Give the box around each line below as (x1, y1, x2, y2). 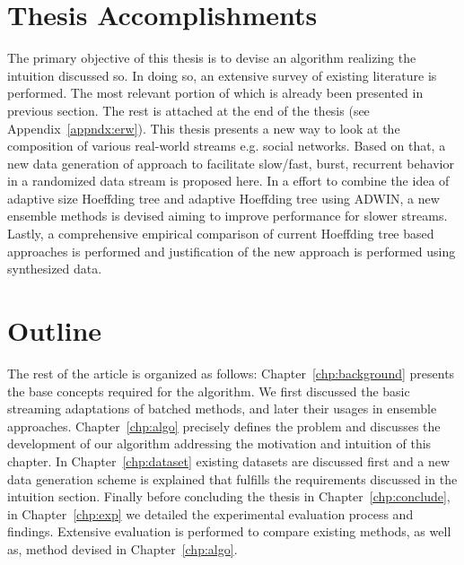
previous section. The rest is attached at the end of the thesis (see (7, 100, 370, 119)
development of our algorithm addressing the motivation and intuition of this (7, 434, 432, 453)
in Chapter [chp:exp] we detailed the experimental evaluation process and (7, 504, 414, 523)
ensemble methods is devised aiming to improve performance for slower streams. (7, 206, 448, 225)
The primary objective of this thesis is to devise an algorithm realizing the (7, 48, 416, 67)
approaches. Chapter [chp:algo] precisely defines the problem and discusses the (7, 416, 441, 435)
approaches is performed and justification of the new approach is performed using (7, 241, 456, 260)
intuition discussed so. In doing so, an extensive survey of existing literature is (7, 65, 437, 84)
